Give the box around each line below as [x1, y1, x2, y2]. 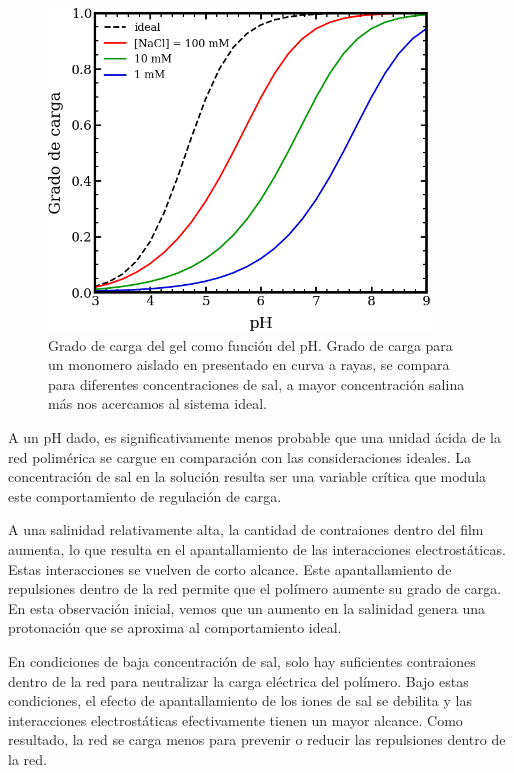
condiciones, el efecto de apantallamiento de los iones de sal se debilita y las [8, 690, 472, 711]
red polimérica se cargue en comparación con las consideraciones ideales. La [8, 446, 472, 467]
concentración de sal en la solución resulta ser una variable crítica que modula [8, 466, 487, 487]
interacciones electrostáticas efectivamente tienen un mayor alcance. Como [8, 709, 463, 730]
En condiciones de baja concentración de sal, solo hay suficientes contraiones [8, 650, 476, 671]
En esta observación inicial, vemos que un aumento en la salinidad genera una [8, 597, 485, 618]
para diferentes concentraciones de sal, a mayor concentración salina [48, 373, 465, 394]
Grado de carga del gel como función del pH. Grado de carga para [48, 334, 453, 355]
